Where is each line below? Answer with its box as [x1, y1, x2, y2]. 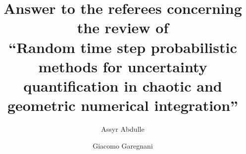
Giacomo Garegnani [93, 140, 153, 151]
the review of [77, 17, 169, 38]
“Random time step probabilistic [8, 37, 237, 57]
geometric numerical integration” [7, 95, 239, 115]
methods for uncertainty [38, 56, 207, 76]
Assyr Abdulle [101, 124, 145, 134]
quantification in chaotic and [23, 75, 222, 96]
